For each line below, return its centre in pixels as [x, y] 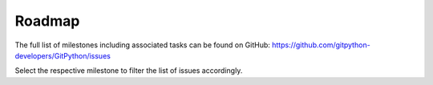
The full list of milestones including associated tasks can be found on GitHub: [142, 45]
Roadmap [47, 21]
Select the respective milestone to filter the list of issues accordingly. [129, 71]
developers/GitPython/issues [63, 55]
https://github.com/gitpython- [321, 45]
